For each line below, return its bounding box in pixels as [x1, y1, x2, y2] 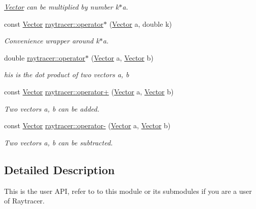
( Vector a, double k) [109, 18, 172, 29]
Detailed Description [4, 162, 115, 177]
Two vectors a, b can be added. [4, 103, 100, 114]
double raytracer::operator [4, 52, 86, 63]
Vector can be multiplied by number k [4, 2, 119, 12]
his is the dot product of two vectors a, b [4, 69, 129, 80]
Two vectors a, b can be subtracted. [4, 137, 113, 147]
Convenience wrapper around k [4, 35, 99, 46]
